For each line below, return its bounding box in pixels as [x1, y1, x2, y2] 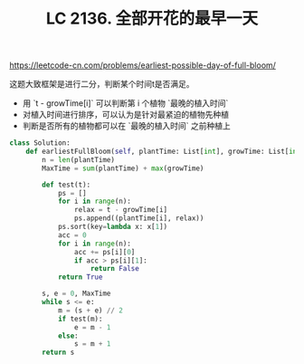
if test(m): [57, 314, 103, 323]
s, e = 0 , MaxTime [42, 289, 111, 299]
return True [57, 273, 103, 282]
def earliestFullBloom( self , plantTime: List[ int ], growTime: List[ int [25, 147, 301, 157]
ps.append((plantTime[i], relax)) [73, 214, 204, 223]
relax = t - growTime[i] [73, 206, 168, 215]
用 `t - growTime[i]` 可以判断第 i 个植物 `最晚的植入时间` [22, 98, 229, 109]
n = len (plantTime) [42, 155, 116, 164]
